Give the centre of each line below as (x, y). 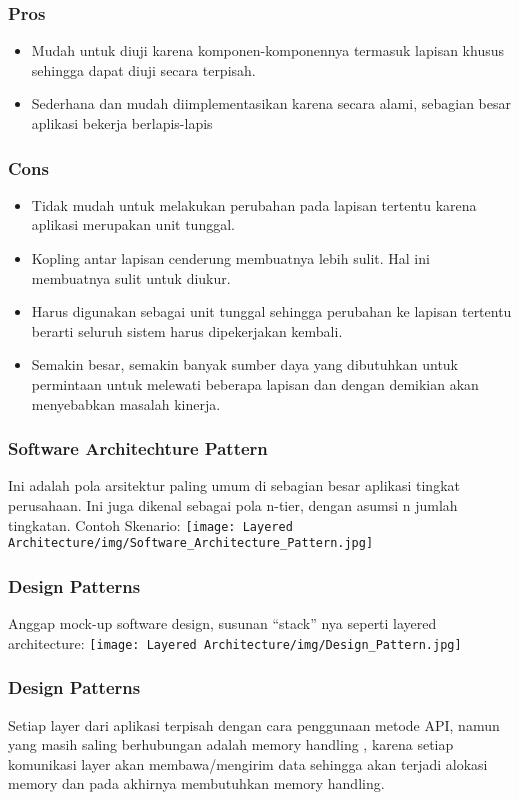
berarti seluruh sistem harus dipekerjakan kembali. (187, 330)
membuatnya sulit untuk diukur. (131, 277)
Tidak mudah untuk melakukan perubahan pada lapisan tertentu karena (254, 204)
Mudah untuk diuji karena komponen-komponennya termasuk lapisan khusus (267, 50)
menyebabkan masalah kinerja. (126, 403)
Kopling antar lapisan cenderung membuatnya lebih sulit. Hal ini (230, 258)
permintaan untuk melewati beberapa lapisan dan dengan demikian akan (255, 383)
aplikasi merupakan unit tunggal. (133, 224)
